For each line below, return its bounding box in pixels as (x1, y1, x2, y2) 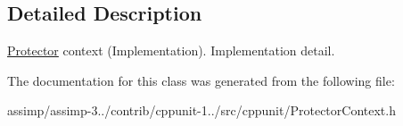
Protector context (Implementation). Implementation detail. (7, 41, 335, 60)
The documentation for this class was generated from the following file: (7, 71, 395, 89)
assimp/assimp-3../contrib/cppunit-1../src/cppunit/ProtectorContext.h (7, 101, 396, 120)
